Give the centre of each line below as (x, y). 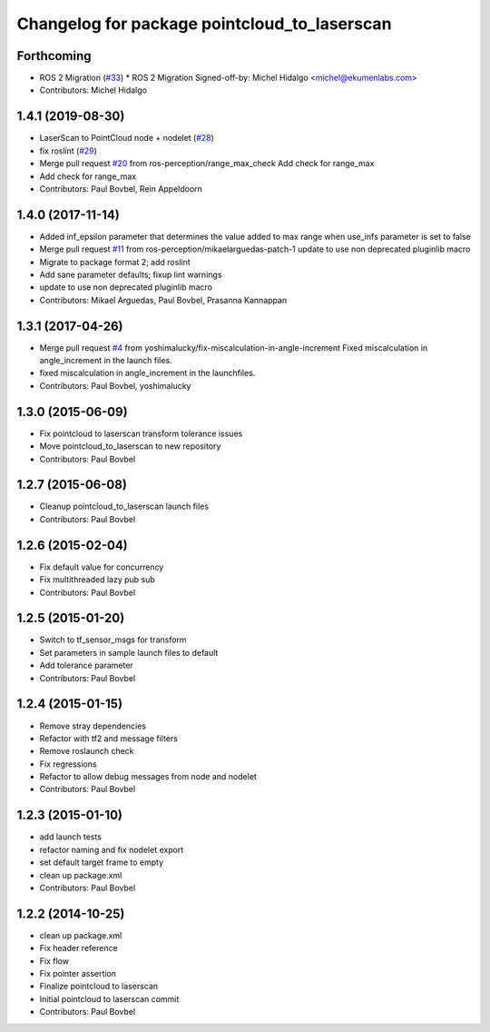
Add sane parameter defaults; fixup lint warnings (131, 274)
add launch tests (70, 837)
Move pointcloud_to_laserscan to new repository (130, 446)
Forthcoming (54, 56)
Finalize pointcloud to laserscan (99, 987)
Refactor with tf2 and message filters (109, 738)
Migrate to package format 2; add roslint (115, 262)
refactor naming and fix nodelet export (112, 849)
